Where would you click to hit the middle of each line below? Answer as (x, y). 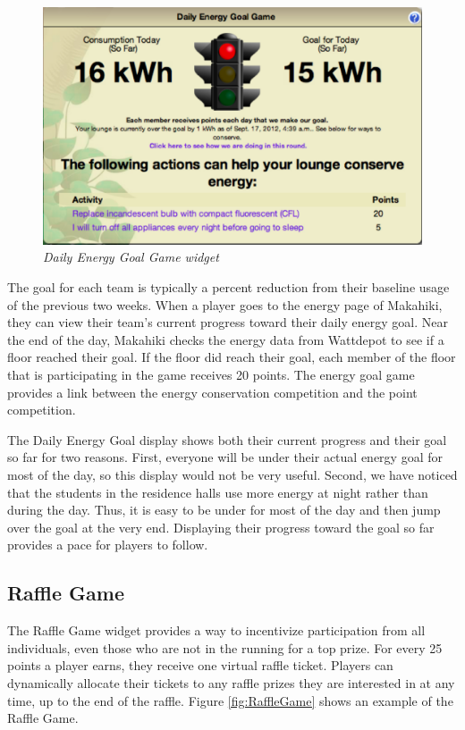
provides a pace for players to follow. (108, 545)
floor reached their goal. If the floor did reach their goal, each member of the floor (232, 357)
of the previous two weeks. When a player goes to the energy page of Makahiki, (225, 304)
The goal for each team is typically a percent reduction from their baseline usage (228, 287)
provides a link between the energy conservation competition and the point (212, 392)
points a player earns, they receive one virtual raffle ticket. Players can (200, 665)
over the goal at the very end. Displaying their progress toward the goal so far (221, 527)
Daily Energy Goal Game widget (131, 257)
